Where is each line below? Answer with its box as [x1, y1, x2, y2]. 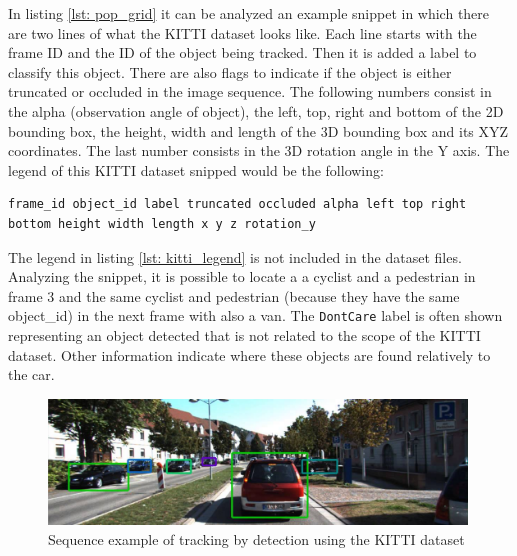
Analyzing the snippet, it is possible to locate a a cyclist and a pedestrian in [8, 266, 476, 287]
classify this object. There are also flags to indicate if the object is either [8, 61, 452, 82]
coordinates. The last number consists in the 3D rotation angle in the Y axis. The [8, 140, 510, 161]
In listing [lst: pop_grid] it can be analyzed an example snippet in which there [8, 3, 490, 23]
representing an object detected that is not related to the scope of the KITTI [8, 324, 481, 345]
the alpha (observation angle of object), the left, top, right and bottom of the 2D [8, 100, 504, 121]
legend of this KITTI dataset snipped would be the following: [8, 159, 384, 180]
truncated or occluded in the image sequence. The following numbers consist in [8, 81, 492, 102]
